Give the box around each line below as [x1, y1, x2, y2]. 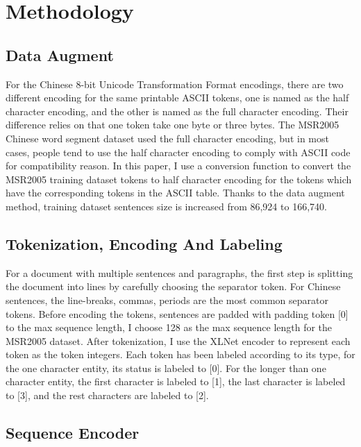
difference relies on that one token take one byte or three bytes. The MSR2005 [6, 117, 339, 132]
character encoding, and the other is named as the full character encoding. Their [6, 103, 349, 118]
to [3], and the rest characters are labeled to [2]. [6, 388, 209, 403]
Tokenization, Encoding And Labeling [6, 233, 283, 254]
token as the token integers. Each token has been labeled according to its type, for [6, 347, 355, 362]
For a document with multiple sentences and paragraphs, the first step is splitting [6, 265, 353, 280]
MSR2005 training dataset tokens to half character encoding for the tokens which [6, 171, 352, 186]
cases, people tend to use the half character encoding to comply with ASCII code [6, 144, 351, 159]
